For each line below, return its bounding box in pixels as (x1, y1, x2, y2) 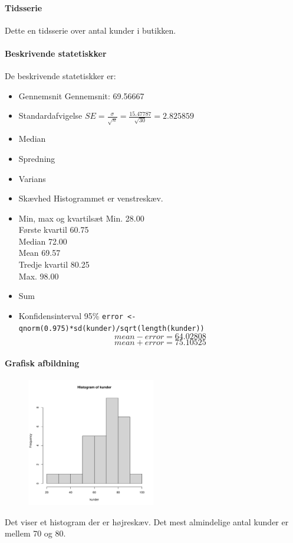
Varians (18, 172, 46, 184)
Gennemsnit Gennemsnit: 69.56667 (18, 89, 144, 102)
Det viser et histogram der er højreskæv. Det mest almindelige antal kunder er (5, 515, 289, 528)
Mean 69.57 (18, 246, 61, 259)
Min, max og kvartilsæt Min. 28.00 (18, 212, 144, 224)
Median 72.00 (18, 235, 67, 247)
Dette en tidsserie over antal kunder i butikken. (5, 24, 176, 36)
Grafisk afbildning (5, 356, 80, 369)
